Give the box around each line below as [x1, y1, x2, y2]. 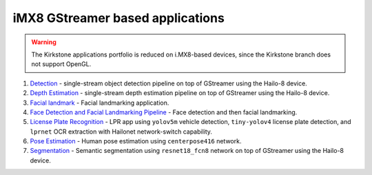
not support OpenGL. [31, 60, 92, 68]
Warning [31, 38, 56, 46]
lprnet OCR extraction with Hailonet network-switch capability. [30, 127, 213, 136]
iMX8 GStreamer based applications [12, 10, 225, 25]
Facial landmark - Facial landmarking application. [30, 99, 169, 107]
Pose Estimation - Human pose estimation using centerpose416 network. [30, 137, 242, 145]
